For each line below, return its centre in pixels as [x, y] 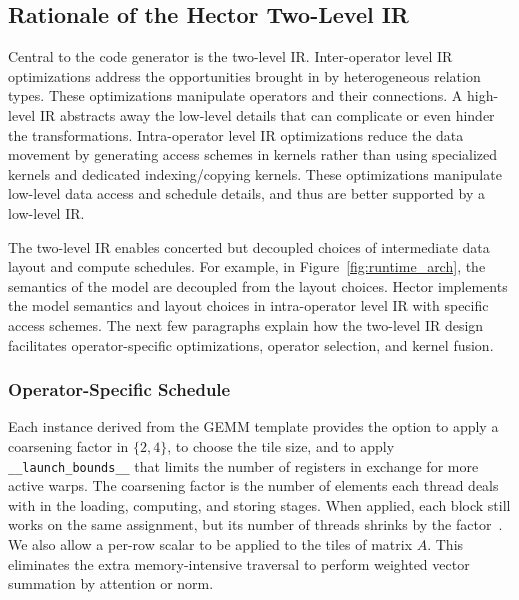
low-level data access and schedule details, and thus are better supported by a [246, 193]
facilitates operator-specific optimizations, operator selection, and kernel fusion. [251, 344]
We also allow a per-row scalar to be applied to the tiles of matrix [210, 543]
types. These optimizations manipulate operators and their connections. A [235, 95]
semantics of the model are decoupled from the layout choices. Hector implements [258, 285]
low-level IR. [46, 212]
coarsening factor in [68, 445]
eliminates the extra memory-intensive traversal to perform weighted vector [239, 563]
